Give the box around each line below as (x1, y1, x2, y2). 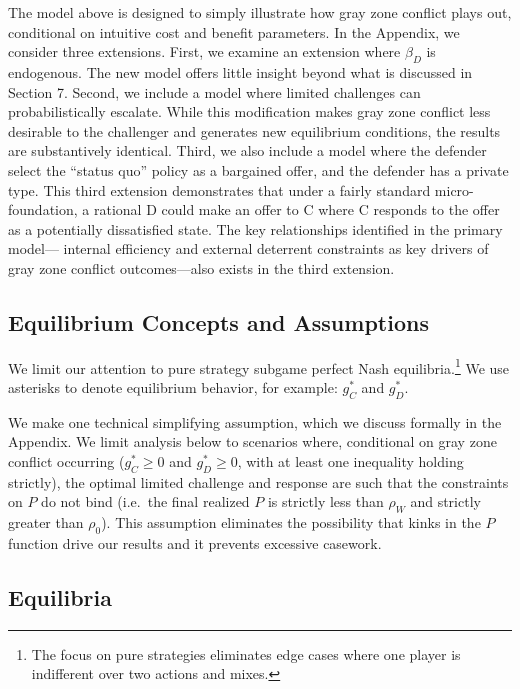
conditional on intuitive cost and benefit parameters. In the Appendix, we (8, 21, 460, 42)
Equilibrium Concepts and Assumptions (8, 306, 429, 337)
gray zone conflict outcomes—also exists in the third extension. (8, 257, 395, 278)
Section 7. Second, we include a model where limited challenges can (8, 81, 421, 102)
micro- (434, 179, 474, 200)
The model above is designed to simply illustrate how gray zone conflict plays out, (8, 2, 512, 22)
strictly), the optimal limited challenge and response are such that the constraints (8, 471, 509, 492)
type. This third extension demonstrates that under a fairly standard (8, 179, 431, 200)
